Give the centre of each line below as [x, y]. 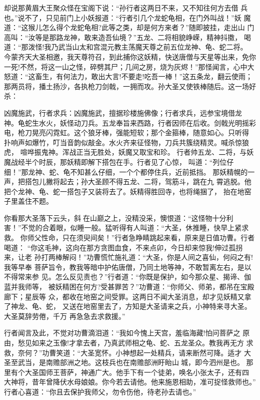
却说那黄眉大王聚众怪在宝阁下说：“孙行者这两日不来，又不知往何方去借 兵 [126, 8]
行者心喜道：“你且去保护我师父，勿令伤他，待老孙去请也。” [100, 391]
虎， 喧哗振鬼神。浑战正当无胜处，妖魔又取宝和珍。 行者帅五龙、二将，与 [125, 152]
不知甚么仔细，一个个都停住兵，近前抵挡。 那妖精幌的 [159, 171]
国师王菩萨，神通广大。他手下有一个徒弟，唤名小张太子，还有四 [144, 372]
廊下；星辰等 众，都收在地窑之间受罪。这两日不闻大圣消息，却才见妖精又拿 [128, 296]
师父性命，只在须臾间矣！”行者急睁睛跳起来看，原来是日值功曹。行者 [141, 238]
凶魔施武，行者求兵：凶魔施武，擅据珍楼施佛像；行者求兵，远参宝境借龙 [123, 112]
